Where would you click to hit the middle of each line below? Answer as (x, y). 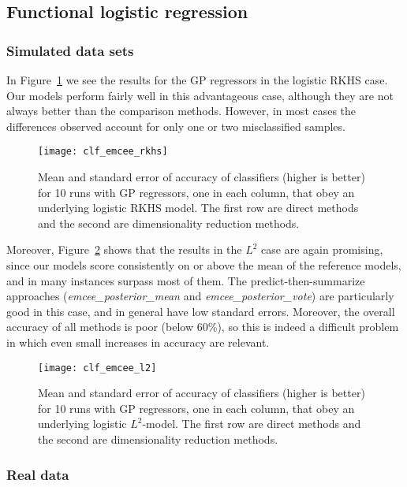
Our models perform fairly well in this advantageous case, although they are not (200, 95)
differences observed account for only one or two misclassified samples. (176, 126)
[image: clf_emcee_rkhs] (103, 152)
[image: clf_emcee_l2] (97, 368)
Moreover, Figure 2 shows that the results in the (124, 249)
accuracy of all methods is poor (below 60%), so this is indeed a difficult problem (203, 327)
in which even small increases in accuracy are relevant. (138, 342)
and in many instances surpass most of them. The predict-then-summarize (186, 280)
